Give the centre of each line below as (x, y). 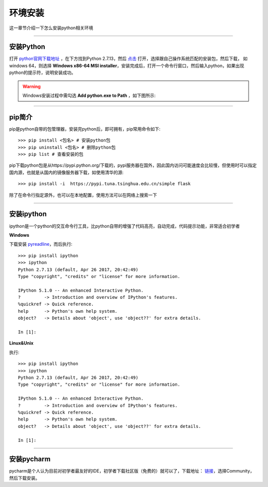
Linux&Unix (21, 343)
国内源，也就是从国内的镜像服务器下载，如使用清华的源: (67, 172)
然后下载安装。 (24, 478)
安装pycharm (30, 459)
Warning (32, 86)
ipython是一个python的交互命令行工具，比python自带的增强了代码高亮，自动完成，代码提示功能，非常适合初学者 (125, 226)
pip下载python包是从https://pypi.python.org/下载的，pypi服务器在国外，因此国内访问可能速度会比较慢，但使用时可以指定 (133, 165)
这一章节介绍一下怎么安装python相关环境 (51, 28)
